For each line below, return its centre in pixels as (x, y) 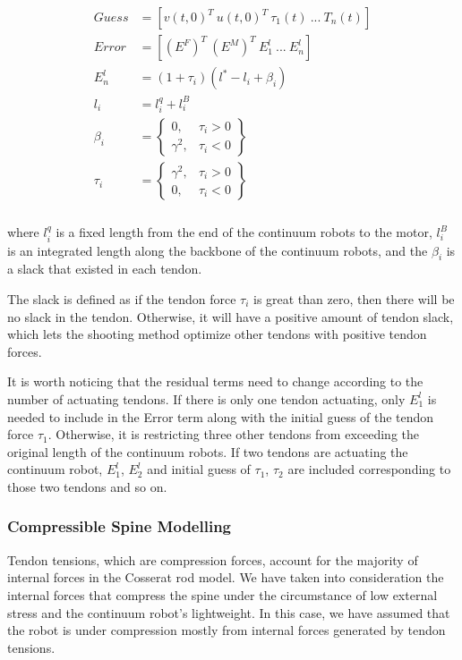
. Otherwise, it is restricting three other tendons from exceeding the (233, 434)
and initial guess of (199, 469)
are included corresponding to (369, 469)
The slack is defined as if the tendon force (122, 298)
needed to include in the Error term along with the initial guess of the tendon (221, 416)
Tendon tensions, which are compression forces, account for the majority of (213, 559)
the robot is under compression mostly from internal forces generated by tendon (227, 630)
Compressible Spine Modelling (119, 526)
